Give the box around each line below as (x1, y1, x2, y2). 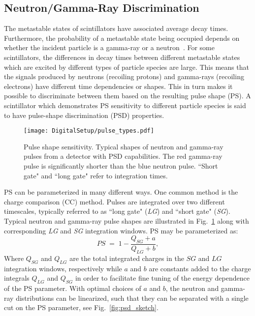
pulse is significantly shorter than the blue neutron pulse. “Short (24, 160, 218, 171)
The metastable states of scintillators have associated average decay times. (4, 23, 228, 33)
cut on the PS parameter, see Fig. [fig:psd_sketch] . (4, 302, 159, 313)
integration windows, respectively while (4, 263, 122, 273)
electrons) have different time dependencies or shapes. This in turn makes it (4, 81, 233, 91)
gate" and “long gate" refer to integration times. (24, 170, 168, 180)
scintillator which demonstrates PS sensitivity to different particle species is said (4, 100, 246, 110)
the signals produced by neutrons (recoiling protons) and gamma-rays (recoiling (4, 71, 244, 82)
